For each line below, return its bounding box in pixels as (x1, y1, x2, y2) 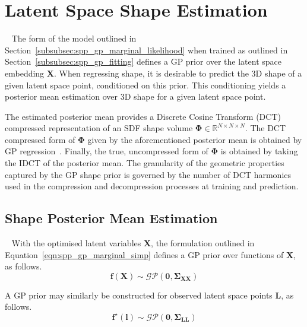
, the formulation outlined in (151, 237, 255, 249)
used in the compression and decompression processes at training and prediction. (5, 180, 299, 192)
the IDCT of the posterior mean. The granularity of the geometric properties (5, 157, 284, 169)
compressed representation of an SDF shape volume (5, 122, 193, 134)
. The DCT (245, 122, 286, 134)
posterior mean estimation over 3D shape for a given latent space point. (5, 90, 266, 103)
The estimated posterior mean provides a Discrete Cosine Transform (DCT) (5, 110, 281, 122)
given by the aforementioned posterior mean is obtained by (87, 133, 302, 145)
